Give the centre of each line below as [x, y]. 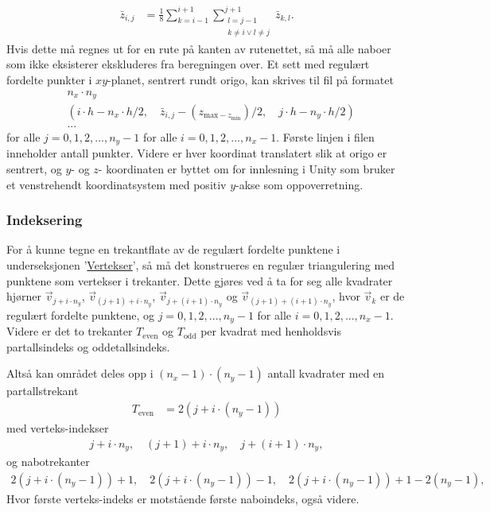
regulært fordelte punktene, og [81, 314]
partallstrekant [43, 391]
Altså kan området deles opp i [80, 373]
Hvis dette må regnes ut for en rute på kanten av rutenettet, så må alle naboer [199, 48]
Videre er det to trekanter [70, 331]
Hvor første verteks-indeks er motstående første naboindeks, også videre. [183, 498]
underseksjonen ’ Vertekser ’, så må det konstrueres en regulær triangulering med [201, 265]
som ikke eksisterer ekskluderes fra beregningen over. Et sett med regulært [188, 64]
